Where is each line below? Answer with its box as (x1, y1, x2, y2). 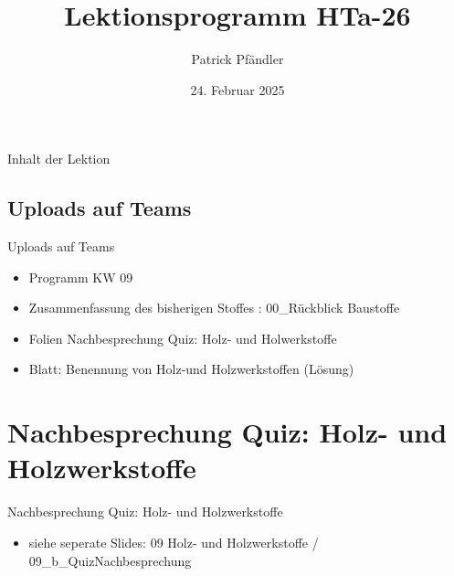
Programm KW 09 (28, 267, 133, 286)
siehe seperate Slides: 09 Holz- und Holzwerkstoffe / (28, 532, 319, 551)
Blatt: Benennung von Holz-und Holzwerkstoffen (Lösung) (28, 359, 354, 379)
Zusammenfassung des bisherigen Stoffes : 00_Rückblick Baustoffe (28, 298, 400, 317)
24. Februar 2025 (190, 80, 285, 99)
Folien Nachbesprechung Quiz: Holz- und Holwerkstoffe (28, 328, 337, 347)
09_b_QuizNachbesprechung (28, 550, 192, 570)
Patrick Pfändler (191, 49, 284, 69)
